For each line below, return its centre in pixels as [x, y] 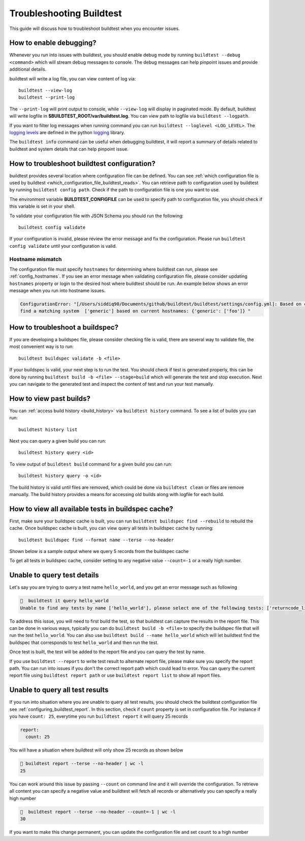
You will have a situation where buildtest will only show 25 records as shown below [96, 750]
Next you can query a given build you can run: [58, 441]
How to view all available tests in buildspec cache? [91, 509]
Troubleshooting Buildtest [66, 13]
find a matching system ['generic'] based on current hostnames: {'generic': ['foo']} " [135, 311]
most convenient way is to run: [41, 346]
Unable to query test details [54, 575]
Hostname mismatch [36, 259]
